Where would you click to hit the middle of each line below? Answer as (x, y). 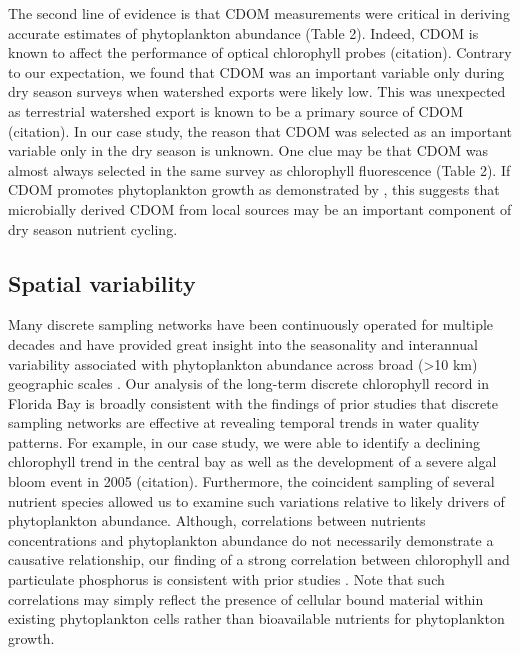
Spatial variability (102, 282)
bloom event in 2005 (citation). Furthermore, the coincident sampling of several (251, 481)
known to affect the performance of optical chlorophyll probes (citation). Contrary (260, 52)
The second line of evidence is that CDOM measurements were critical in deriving (259, 13)
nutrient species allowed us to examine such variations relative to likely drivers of (256, 500)
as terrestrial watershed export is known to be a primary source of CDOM (236, 110)
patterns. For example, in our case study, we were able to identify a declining (244, 441)
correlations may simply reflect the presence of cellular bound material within (246, 598)
